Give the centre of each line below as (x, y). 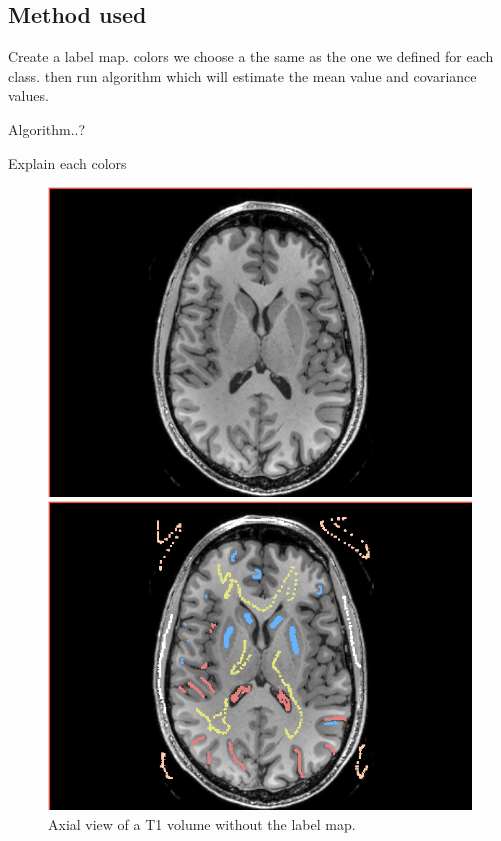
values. (28, 95)
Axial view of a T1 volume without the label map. (202, 824)
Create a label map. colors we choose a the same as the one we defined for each (251, 56)
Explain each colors (67, 162)
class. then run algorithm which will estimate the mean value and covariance (242, 75)
